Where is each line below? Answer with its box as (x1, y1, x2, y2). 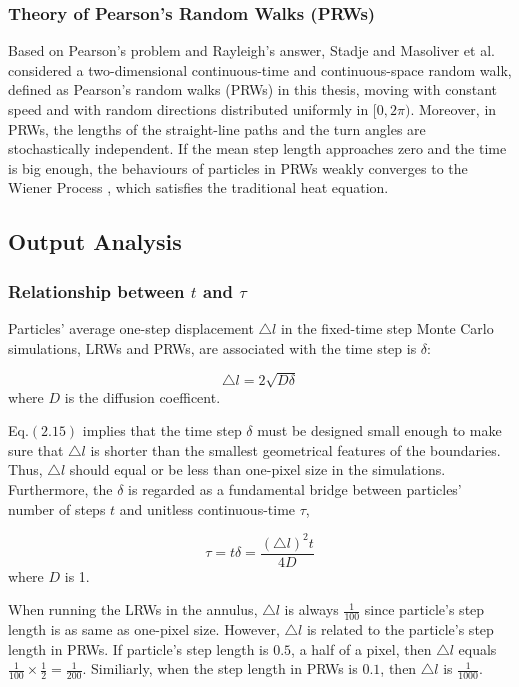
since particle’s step (364, 599, 485, 620)
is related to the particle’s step (306, 619, 494, 640)
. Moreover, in (410, 99, 497, 119)
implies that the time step (82, 420, 242, 441)
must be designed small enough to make (257, 420, 502, 441)
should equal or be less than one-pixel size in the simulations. (69, 459, 446, 480)
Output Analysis (8, 226, 182, 257)
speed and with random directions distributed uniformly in (8, 99, 369, 119)
